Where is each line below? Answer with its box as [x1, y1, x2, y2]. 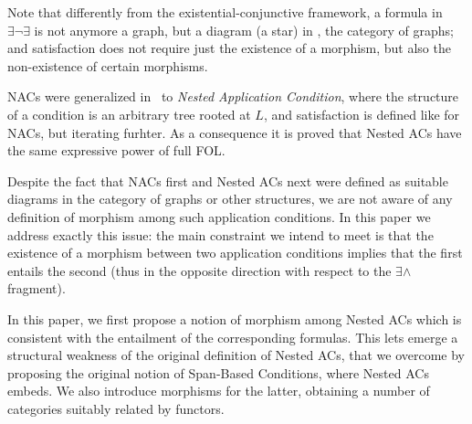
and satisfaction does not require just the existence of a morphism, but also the [7, 38, 451, 58]
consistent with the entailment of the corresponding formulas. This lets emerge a [7, 327, 458, 346]
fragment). [7, 279, 66, 298]
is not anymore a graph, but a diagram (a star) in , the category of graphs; [34, 20, 454, 39]
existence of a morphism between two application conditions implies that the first [7, 243, 463, 262]
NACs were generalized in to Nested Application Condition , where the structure [7, 87, 459, 106]
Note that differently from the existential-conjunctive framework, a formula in [7, 3, 443, 21]
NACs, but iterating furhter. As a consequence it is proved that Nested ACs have [7, 122, 462, 142]
